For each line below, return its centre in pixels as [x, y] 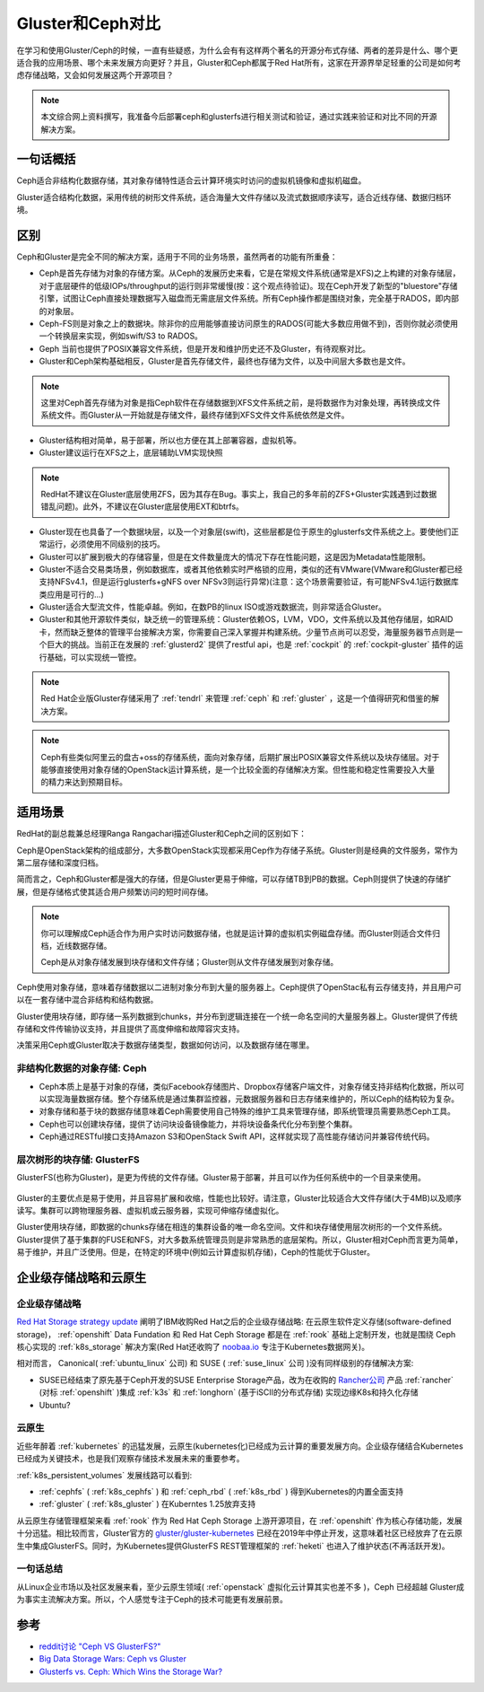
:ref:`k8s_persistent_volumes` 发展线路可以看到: [104, 1475]
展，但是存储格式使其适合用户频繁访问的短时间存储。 [115, 891]
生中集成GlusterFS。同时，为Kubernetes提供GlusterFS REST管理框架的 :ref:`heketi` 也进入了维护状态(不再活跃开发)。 [233, 1546]
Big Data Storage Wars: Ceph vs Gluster [113, 1659]
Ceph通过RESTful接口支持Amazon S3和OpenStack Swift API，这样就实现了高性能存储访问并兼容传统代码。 [237, 1136]
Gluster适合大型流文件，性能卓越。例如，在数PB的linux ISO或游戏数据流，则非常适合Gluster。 [213, 607]
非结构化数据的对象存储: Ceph [82, 1068]
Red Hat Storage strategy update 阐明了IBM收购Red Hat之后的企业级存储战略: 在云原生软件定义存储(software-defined [234, 1322]
